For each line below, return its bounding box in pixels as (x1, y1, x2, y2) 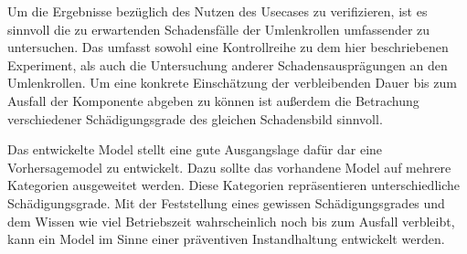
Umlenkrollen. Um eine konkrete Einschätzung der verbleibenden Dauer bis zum (7, 73, 457, 92)
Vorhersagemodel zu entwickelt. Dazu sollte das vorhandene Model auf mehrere (7, 157, 451, 176)
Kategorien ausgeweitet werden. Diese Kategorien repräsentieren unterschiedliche (7, 175, 461, 195)
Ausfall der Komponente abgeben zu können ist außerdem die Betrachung (7, 90, 419, 110)
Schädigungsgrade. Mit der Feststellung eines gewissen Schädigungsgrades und (7, 193, 445, 212)
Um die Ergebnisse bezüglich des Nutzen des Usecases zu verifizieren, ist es (7, 2, 428, 20)
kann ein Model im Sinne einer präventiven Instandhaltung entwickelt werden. (7, 229, 445, 249)
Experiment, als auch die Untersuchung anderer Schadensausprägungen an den (7, 55, 448, 74)
